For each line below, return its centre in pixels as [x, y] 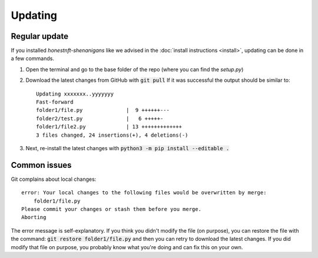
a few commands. [32, 58]
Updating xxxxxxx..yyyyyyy [75, 94]
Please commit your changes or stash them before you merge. [111, 209]
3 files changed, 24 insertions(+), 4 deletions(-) [112, 135]
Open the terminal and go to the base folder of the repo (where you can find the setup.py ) [135, 69]
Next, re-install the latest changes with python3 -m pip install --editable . [127, 148]
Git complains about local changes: [54, 179]
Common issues [41, 165]
